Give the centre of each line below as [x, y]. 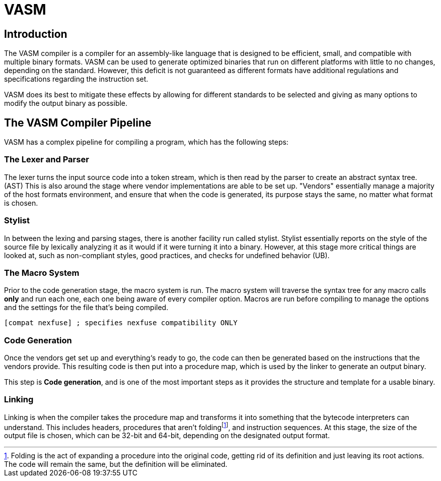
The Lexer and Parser [47, 160]
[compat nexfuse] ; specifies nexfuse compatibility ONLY [121, 323]
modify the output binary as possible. [66, 103]
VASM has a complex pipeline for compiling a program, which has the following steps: [146, 142]
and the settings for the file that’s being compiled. [86, 308]
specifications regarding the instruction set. [76, 79]
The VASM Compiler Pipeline [78, 123]
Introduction [36, 34]
